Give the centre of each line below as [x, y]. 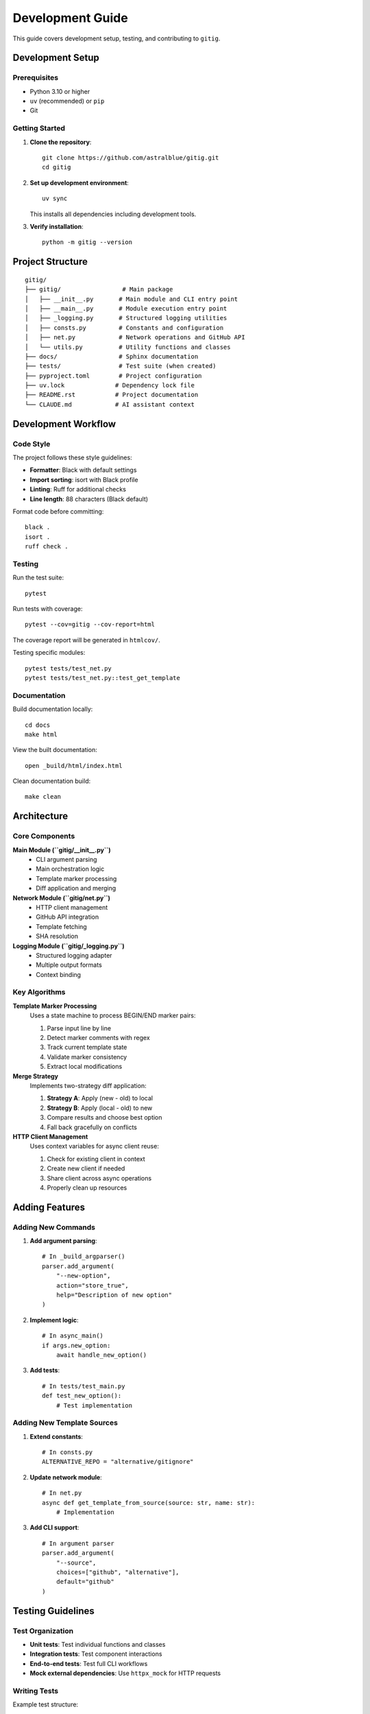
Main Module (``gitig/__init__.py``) [62, 849]
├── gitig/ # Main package [99, 289]
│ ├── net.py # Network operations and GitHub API [135, 337]
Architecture [40, 816]
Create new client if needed [86, 1168]
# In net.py [62, 1493]
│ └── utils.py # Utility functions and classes [128, 347]
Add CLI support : [54, 1528]
